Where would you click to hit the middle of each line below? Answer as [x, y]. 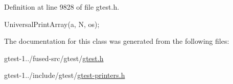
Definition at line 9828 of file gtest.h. [62, 7]
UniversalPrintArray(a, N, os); [52, 24]
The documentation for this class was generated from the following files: [117, 41]
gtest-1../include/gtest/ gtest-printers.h [65, 75]
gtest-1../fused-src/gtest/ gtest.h [54, 58]
